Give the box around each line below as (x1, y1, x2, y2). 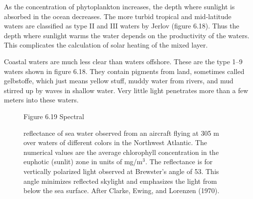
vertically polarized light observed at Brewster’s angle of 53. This (23, 166, 219, 176)
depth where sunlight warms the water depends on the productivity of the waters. (4, 30, 250, 40)
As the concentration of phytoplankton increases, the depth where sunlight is (4, 1, 235, 11)
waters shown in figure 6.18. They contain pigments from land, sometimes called (4, 66, 245, 76)
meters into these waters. (4, 95, 79, 105)
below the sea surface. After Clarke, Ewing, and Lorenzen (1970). (23, 185, 220, 196)
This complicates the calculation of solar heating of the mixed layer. (4, 40, 208, 50)
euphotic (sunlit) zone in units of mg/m (23, 156, 143, 167)
